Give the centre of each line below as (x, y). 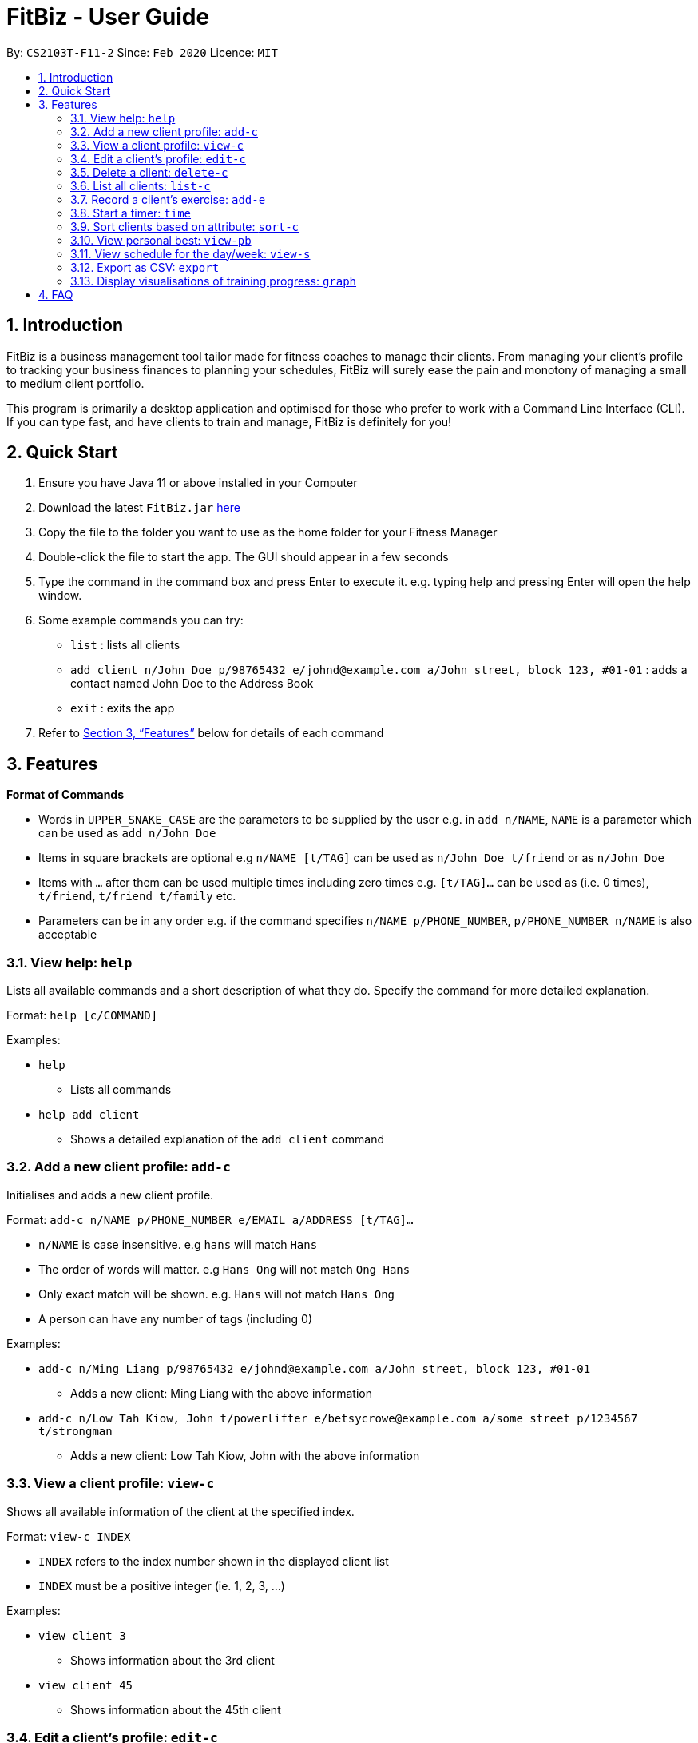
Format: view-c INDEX (69, 1536)
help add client (89, 1115)
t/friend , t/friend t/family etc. (137, 896)
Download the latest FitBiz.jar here (139, 508)
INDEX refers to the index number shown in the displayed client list (214, 1561)
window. (60, 596)
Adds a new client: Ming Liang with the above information (221, 1393)
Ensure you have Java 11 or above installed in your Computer (198, 483)
